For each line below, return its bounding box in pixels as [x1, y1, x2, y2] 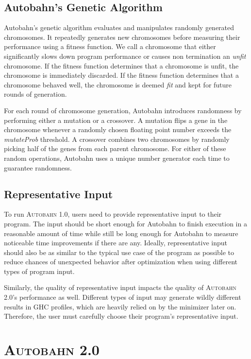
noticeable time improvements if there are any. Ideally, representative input [4, 238, 228, 248]
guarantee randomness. [4, 162, 72, 172]
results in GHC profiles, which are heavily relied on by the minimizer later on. [4, 301, 236, 311]
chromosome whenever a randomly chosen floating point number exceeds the [4, 124, 232, 135]
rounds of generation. [4, 89, 67, 99]
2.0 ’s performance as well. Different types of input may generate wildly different [4, 292, 241, 302]
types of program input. [4, 266, 75, 276]
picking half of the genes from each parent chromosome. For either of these [4, 143, 226, 154]
